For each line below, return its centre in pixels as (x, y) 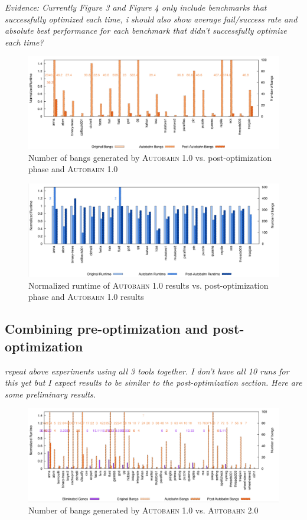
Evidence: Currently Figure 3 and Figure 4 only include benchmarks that (136, 7)
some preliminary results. (50, 394)
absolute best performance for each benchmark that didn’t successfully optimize (146, 30)
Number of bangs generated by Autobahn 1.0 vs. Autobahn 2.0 (143, 510)
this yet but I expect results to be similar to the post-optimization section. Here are (153, 382)
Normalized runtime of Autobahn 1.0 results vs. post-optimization (148, 285)
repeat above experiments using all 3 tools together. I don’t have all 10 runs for (147, 371)
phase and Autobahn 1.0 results (86, 297)
